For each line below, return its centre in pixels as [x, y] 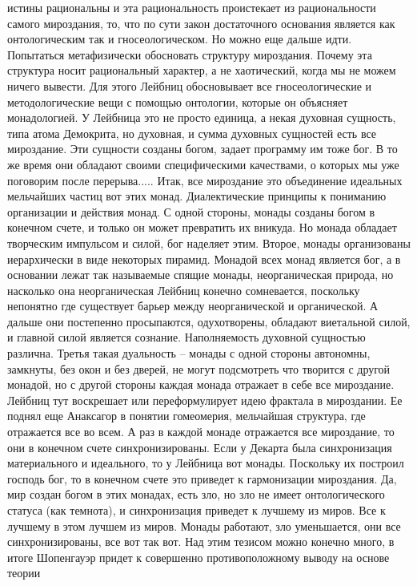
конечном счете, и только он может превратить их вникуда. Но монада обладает [202, 227]
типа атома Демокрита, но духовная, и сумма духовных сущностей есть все [192, 133]
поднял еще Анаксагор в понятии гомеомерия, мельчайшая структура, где [186, 416]
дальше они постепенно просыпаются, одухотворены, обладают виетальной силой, [209, 321]
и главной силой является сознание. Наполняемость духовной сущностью [186, 337]
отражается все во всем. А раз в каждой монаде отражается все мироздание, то [201, 432]
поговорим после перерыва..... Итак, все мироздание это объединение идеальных [205, 180]
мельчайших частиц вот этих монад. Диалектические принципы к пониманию [197, 196]
